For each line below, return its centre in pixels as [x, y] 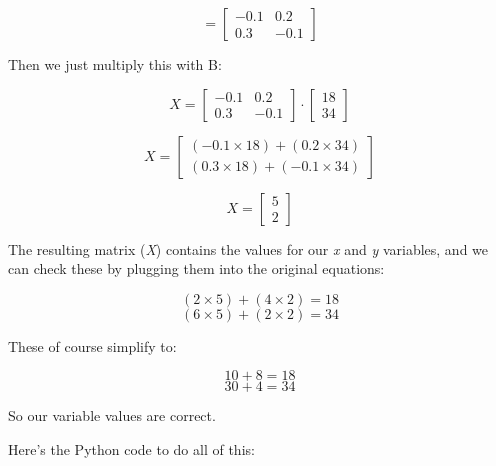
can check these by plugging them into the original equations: [196, 268]
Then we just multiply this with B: [115, 64]
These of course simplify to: [92, 345]
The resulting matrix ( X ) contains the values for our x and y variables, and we [248, 248]
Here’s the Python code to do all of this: [131, 448]
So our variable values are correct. [112, 415]
